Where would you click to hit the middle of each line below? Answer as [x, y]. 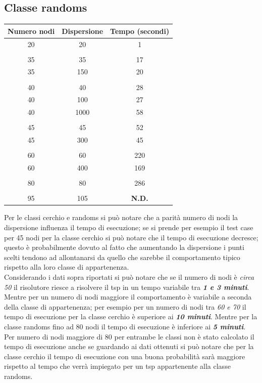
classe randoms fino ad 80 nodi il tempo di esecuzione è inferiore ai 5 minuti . [125, 326]
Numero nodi [31, 31]
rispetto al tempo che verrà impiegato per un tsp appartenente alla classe [117, 366]
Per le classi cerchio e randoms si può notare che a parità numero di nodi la [121, 217]
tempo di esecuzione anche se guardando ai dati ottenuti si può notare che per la [129, 346]
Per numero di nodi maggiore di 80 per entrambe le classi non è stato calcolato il [129, 336]
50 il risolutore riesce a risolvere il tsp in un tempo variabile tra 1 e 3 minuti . [127, 287]
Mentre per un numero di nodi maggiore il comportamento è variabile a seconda [128, 297]
